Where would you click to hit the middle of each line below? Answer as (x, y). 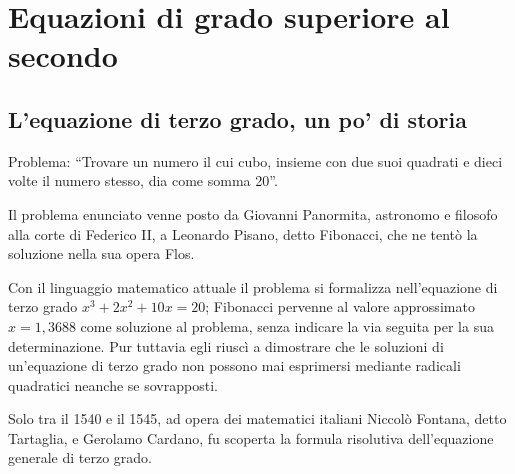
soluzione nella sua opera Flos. (101, 253)
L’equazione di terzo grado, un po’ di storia (237, 118)
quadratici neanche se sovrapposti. (113, 384)
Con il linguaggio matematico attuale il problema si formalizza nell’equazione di (253, 286)
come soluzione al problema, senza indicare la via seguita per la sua (287, 325)
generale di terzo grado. (80, 457)
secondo (63, 55)
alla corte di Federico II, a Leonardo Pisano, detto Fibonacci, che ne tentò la (243, 233)
